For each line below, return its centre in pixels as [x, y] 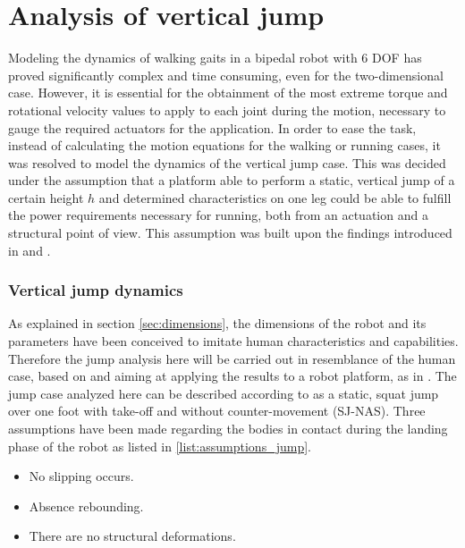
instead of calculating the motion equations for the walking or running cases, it [224, 145]
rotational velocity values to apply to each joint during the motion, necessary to [227, 110]
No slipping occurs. [81, 476]
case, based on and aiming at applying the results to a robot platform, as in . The [232, 376]
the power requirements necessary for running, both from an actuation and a [218, 215]
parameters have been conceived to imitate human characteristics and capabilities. [233, 341]
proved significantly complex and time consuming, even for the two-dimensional [226, 75]
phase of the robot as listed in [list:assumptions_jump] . [160, 446]
